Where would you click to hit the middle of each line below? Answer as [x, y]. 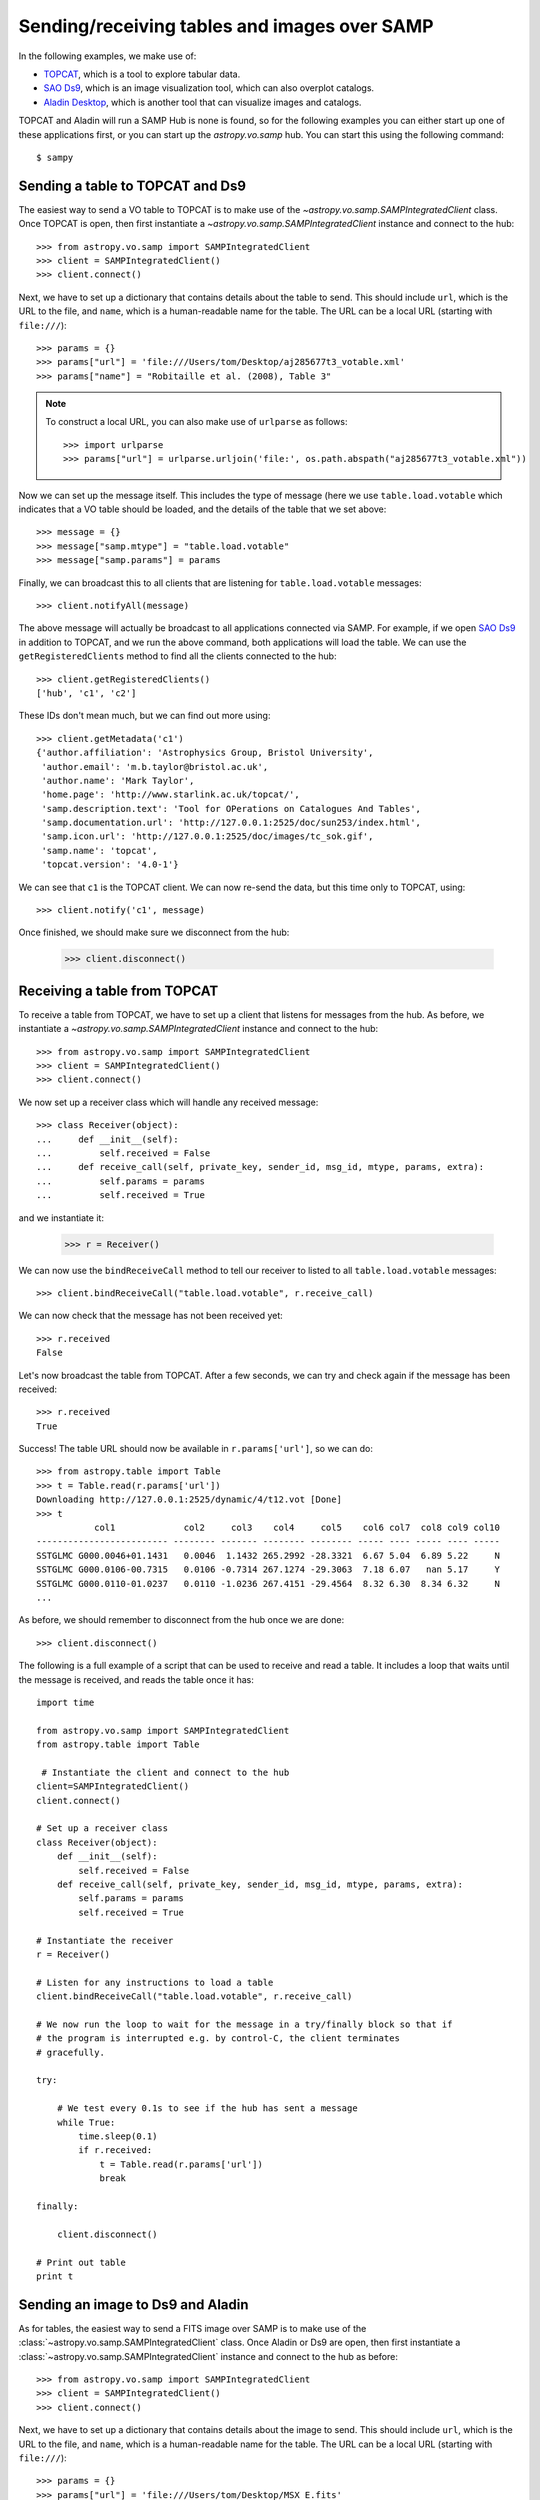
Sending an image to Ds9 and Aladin [133, 2304]
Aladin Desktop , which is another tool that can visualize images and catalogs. [202, 102]
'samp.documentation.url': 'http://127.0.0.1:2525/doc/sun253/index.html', [231, 823]
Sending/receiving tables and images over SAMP [226, 26]
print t [55, 2276]
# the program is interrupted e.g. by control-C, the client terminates [218, 2038]
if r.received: [115, 2150]
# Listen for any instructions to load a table [155, 1982]
